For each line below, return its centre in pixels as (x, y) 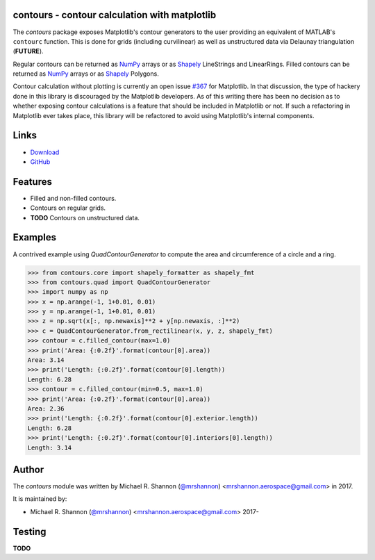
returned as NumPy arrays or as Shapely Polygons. (86, 74)
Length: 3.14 (50, 447)
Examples (35, 237)
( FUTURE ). (28, 51)
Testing (30, 532)
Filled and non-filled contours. (73, 198)
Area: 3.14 (46, 360)
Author (28, 469)
